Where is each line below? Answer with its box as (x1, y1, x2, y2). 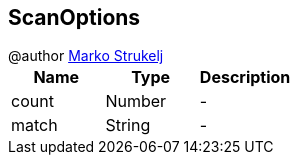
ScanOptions (8, 5, 141, 30)
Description (199, 67, 291, 88)
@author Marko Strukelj (8, 47, 164, 65)
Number (105, 91, 167, 112)
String (105, 115, 151, 136)
